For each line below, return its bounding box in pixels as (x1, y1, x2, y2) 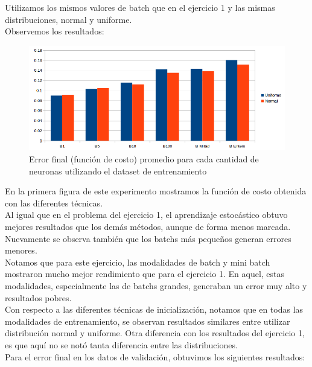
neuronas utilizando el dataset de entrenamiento (29, 164, 207, 177)
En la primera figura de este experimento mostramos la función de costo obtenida (5, 185, 307, 197)
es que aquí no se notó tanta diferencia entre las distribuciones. (5, 338, 238, 351)
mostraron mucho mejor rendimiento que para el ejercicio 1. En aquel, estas (5, 267, 285, 280)
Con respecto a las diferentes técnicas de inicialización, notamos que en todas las (5, 303, 304, 316)
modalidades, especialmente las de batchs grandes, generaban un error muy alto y (5, 279, 307, 292)
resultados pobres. (5, 291, 72, 304)
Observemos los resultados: (5, 25, 104, 37)
